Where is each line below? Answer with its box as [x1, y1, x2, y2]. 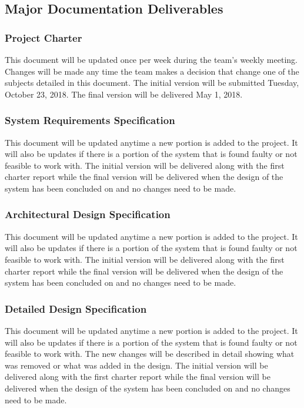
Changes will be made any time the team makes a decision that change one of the [5, 65, 299, 77]
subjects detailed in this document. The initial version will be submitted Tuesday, [5, 76, 299, 89]
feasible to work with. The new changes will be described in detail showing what [5, 347, 295, 360]
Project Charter [5, 30, 82, 45]
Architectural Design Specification [5, 207, 171, 222]
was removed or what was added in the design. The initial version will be [5, 359, 268, 371]
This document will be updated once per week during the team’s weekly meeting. [5, 53, 298, 65]
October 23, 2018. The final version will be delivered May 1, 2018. [5, 88, 243, 100]
